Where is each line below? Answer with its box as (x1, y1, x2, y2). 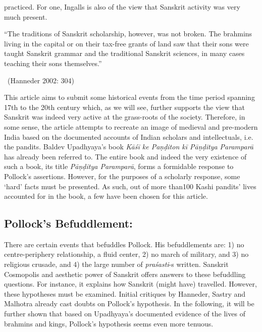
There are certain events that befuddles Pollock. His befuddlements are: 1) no (4, 239, 244, 249)
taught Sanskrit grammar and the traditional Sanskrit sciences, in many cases (4, 48, 245, 59)
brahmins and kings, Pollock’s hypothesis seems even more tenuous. (4, 318, 214, 328)
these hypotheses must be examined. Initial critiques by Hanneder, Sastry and (4, 288, 246, 299)
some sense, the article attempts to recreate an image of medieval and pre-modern (4, 121, 258, 132)
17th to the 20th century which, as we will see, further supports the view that (4, 101, 245, 112)
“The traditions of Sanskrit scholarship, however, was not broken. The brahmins (4, 28, 252, 39)
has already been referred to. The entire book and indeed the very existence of (4, 151, 247, 161)
